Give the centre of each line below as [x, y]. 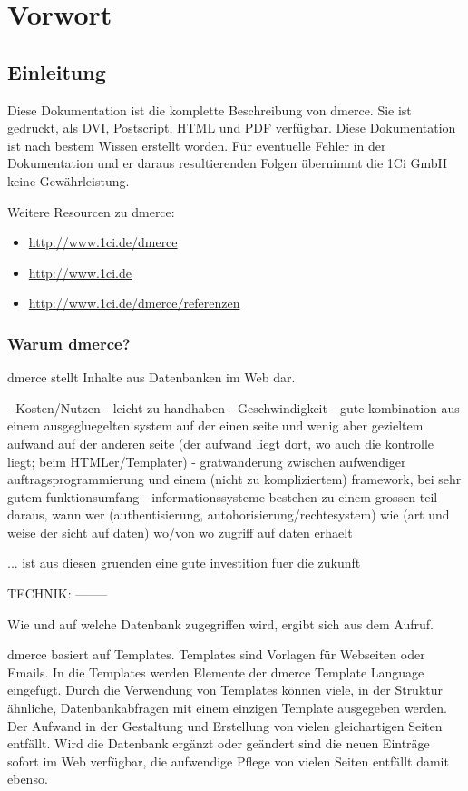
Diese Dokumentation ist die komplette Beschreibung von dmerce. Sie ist [210, 109]
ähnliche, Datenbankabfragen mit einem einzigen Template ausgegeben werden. [227, 708]
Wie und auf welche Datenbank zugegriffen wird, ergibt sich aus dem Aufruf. [220, 623]
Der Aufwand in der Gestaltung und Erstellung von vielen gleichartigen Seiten [225, 725]
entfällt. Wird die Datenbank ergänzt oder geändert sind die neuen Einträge [219, 743]
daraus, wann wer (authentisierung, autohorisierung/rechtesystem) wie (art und [229, 514]
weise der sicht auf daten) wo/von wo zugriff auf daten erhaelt [180, 532]
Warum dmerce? [69, 343]
